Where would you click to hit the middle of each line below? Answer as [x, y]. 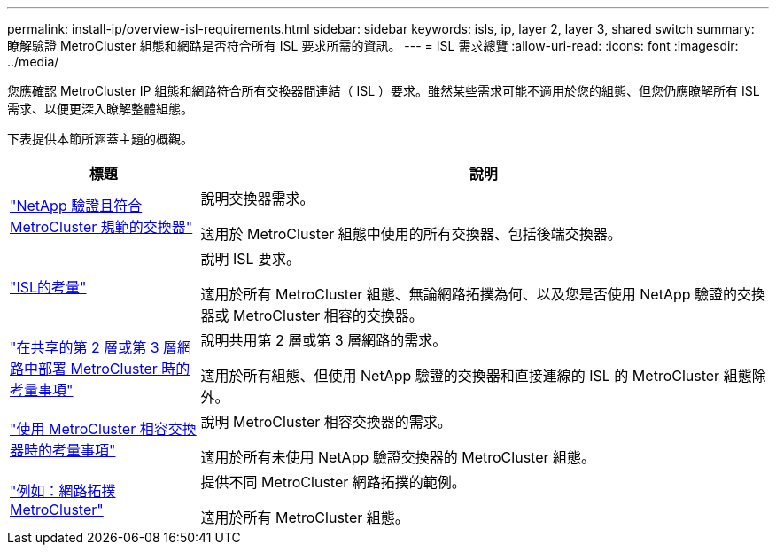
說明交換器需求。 [257, 198]
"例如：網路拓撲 [63, 491]
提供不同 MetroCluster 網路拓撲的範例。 [333, 482]
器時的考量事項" [63, 450]
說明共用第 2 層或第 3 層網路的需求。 [324, 340]
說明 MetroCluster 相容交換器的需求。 [326, 422]
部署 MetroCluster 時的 [114, 369]
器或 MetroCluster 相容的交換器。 [312, 315]
